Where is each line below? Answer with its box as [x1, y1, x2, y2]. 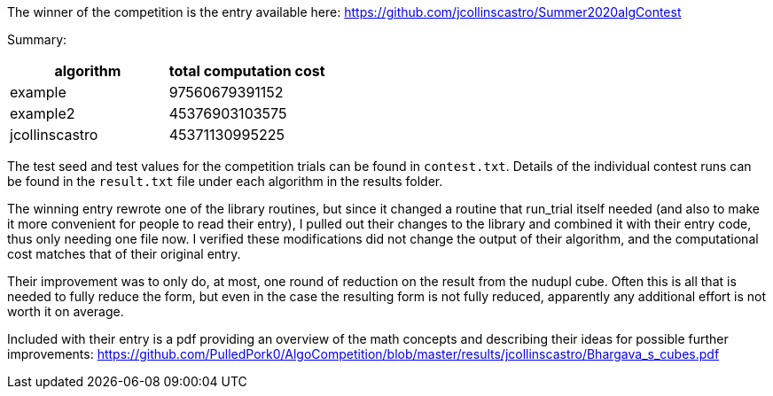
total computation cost [168, 62, 325, 80]
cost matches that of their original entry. [7, 246, 241, 261]
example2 [10, 105, 75, 122]
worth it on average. [7, 304, 124, 319]
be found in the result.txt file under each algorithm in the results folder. [7, 174, 443, 189]
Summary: [7, 32, 67, 47]
